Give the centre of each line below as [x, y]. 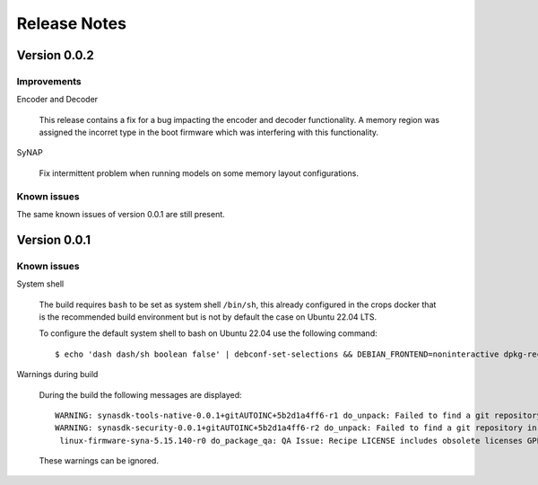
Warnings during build [57, 375]
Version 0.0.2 [55, 55]
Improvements [49, 81]
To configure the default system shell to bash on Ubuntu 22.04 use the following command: [208, 333]
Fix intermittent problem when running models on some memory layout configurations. [199, 173]
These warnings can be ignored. [99, 461]
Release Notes [72, 23]
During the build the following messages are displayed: [140, 394]
